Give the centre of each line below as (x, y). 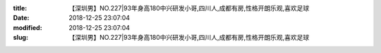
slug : (20, 38)
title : (20, 8)
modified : (28, 27)
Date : (21, 18)
